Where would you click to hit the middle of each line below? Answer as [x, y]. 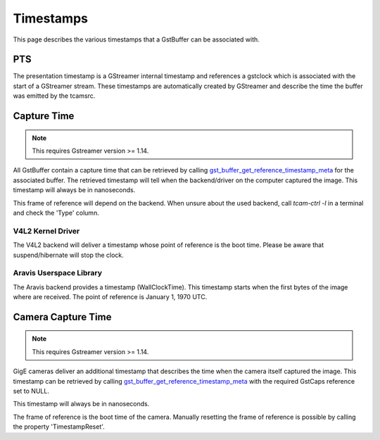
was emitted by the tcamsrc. [54, 96]
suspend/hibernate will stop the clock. [69, 255]
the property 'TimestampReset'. [59, 427]
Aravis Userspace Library [57, 273]
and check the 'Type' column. [56, 213]
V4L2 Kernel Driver [46, 231]
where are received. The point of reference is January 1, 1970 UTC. [110, 297]
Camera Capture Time [62, 317]
